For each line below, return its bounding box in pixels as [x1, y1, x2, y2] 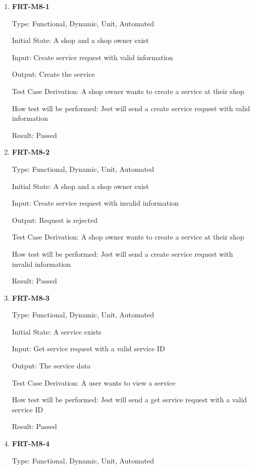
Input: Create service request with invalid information [12, 198, 179, 208]
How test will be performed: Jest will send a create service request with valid [12, 103, 250, 113]
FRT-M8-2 [12, 147, 49, 157]
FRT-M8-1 [12, 1, 49, 11]
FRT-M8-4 [12, 438, 49, 449]
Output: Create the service [12, 69, 95, 79]
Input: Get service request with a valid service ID [12, 343, 165, 354]
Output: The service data [12, 360, 91, 371]
